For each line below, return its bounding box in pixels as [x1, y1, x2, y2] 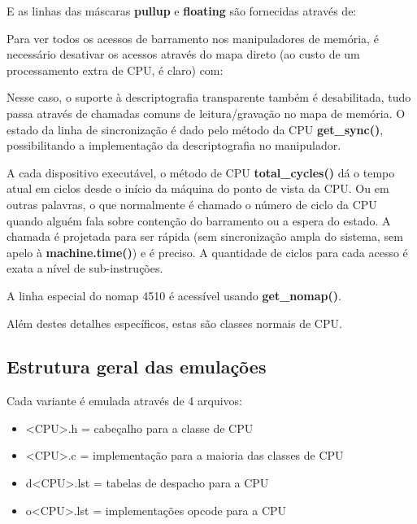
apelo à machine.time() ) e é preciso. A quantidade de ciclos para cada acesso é [7, 243, 408, 260]
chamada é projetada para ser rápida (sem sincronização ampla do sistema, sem [7, 228, 403, 245]
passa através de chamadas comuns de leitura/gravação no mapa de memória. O [7, 104, 406, 121]
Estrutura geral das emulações [7, 354, 267, 379]
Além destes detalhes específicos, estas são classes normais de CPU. [7, 314, 342, 331]
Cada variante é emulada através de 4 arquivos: [7, 392, 242, 409]
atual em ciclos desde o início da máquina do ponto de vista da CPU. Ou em [7, 180, 389, 197]
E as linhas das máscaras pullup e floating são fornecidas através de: [7, 2, 357, 19]
